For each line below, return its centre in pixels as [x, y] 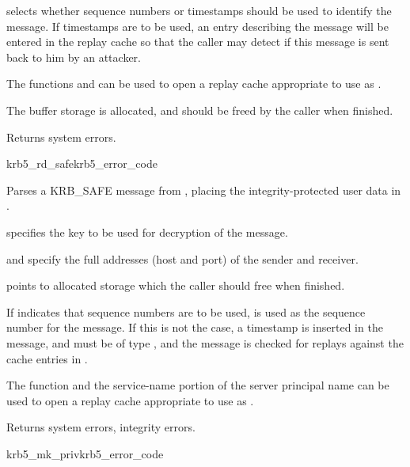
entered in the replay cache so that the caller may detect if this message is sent [198, 42]
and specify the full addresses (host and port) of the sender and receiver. [182, 258]
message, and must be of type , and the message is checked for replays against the [205, 342]
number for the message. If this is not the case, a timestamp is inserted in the [195, 327]
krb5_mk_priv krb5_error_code [85, 453]
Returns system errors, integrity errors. [101, 427]
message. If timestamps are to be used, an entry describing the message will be [197, 26]
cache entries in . [47, 358]
